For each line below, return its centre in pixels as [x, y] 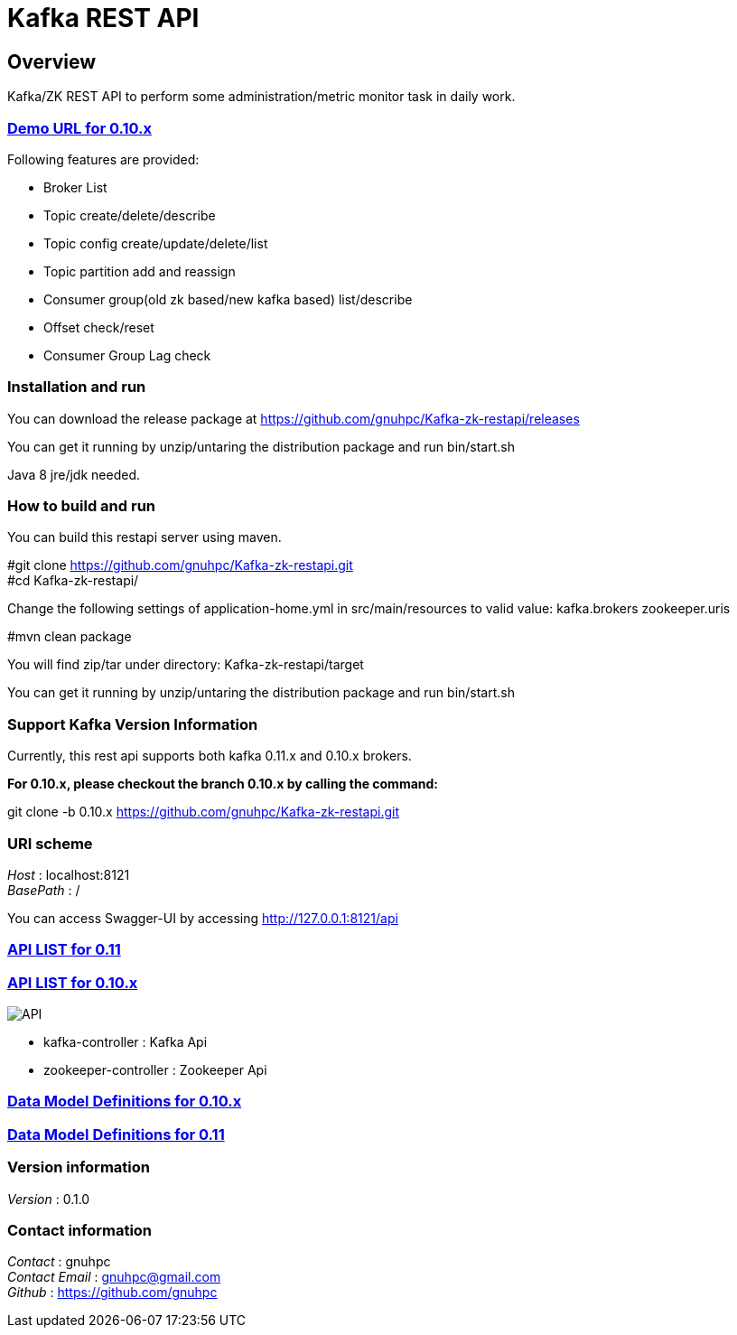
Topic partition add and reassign [140, 271]
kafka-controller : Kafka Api [126, 1042]
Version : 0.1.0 [49, 1199]
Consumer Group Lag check [127, 355]
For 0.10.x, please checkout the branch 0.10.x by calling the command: [223, 784]
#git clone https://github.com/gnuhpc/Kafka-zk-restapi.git [180, 565]
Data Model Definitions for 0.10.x [125, 1102]
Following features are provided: [103, 159]
